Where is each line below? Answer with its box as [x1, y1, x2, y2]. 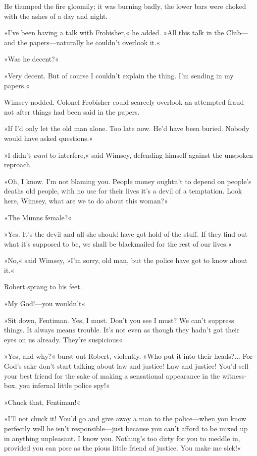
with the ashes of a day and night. [4, 10, 108, 21]
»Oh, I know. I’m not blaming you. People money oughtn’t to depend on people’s [4, 176, 252, 186]
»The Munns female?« [4, 212, 72, 222]
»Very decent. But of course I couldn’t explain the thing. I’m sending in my [4, 70, 234, 80]
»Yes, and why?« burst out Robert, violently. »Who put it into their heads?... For [4, 351, 253, 361]
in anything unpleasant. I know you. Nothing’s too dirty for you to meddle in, [4, 433, 240, 443]
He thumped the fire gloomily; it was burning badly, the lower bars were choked [4, 1, 246, 11]
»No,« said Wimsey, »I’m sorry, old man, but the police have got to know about [4, 255, 248, 265]
